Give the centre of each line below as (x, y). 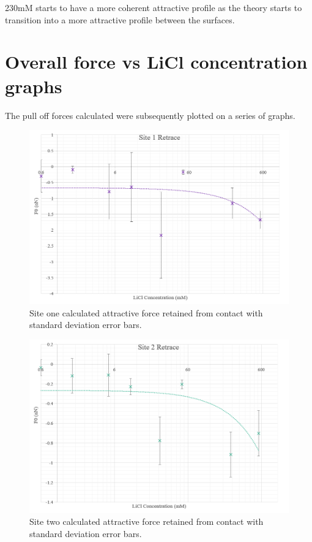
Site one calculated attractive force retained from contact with (146, 312)
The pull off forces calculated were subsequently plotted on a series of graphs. (150, 115)
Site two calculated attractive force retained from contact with (147, 521)
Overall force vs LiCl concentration (156, 62)
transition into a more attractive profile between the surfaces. (120, 19)
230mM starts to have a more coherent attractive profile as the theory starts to (154, 7)
